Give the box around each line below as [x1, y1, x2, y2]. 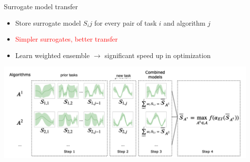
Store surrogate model [15, 17, 81, 28]
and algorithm [163, 17, 205, 28]
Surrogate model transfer [4, 1, 78, 11]
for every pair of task [94, 17, 157, 28]
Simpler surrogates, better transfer [15, 34, 118, 44]
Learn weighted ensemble [15, 50, 90, 60]
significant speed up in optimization [104, 50, 211, 60]
